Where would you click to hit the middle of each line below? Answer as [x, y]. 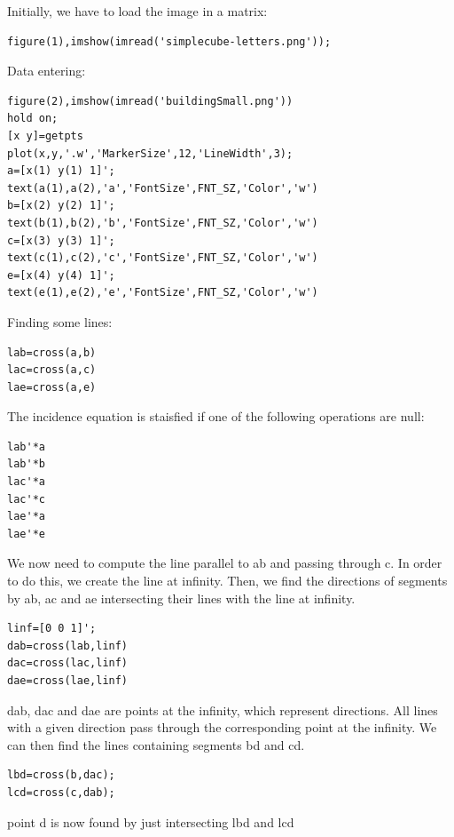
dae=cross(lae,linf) [68, 681]
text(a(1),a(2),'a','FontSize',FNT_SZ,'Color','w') [163, 188]
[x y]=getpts [45, 136]
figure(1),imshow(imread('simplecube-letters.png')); [169, 41]
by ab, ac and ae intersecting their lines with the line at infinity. [181, 598]
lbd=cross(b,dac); [61, 775]
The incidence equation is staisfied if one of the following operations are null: [216, 416]
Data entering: [47, 71]
